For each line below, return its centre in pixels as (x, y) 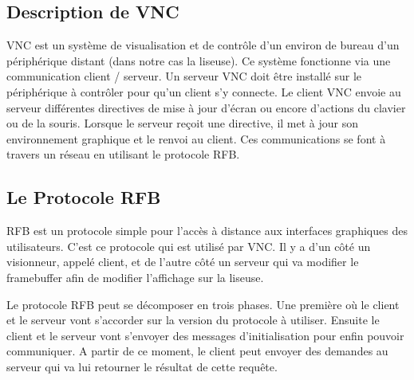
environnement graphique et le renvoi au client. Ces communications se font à (196, 138)
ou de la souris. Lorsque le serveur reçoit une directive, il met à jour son (183, 123)
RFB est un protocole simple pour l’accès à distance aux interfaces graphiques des (207, 231)
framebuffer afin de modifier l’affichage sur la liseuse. (135, 277)
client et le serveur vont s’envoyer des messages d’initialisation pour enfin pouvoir (205, 335)
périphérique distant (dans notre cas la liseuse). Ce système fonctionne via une (199, 60)
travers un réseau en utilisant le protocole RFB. (123, 154)
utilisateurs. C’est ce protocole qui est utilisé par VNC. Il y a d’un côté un (189, 246)
